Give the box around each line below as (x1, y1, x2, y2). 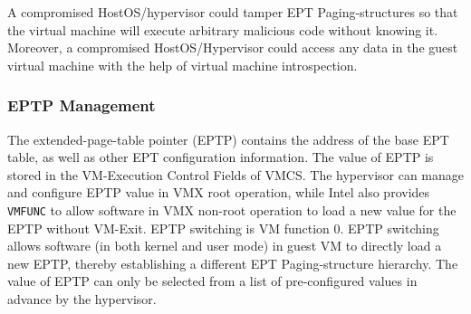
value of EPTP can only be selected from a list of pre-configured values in (7, 271, 418, 290)
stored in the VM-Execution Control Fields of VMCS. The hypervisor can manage (7, 165, 465, 184)
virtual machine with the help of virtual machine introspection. (7, 55, 358, 74)
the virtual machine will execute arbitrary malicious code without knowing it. (7, 20, 438, 39)
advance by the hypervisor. (7, 290, 157, 308)
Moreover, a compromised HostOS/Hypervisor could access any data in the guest (7, 38, 458, 57)
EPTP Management (7, 94, 156, 117)
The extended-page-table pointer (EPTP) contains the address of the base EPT (7, 129, 449, 148)
